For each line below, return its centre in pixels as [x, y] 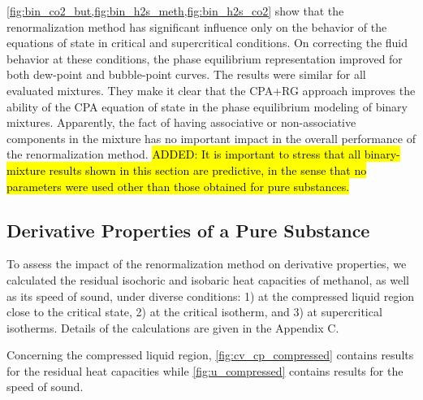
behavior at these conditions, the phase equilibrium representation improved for [205, 58]
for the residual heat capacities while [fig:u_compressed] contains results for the [205, 370]
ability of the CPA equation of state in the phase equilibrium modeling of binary [207, 106]
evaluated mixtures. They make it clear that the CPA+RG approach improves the [211, 90]
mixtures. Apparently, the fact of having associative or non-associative [181, 122]
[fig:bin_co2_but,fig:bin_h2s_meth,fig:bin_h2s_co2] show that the [175, 11]
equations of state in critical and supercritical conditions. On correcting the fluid [207, 43]
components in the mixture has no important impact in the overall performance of [211, 138]
